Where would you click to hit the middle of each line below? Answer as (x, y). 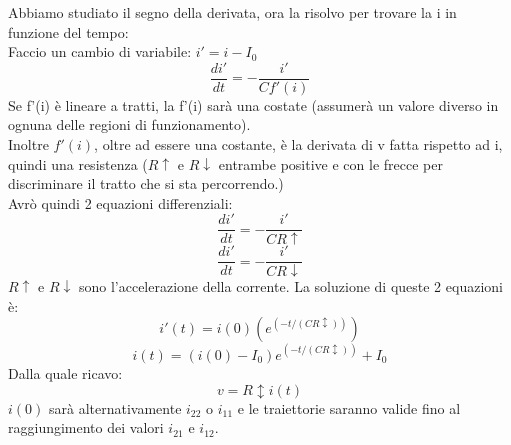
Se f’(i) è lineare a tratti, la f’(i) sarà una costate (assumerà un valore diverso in (253, 104)
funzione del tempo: (68, 31)
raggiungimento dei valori (86, 427)
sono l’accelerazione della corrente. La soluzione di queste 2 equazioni (290, 286)
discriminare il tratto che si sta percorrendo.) (146, 183)
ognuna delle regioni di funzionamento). (129, 124)
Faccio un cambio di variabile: (100, 51)
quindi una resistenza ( (78, 163)
